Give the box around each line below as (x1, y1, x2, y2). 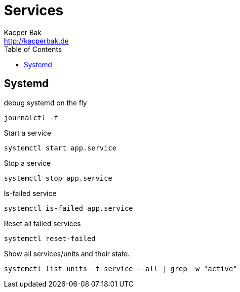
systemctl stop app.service (4, 174, 113, 182)
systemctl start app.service (4, 144, 117, 152)
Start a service (4, 128, 51, 137)
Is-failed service (4, 189, 57, 197)
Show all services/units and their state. (4, 249, 130, 258)
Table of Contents (4, 45, 62, 53)
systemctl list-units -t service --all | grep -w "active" (4, 264, 238, 273)
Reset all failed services (4, 219, 81, 228)
